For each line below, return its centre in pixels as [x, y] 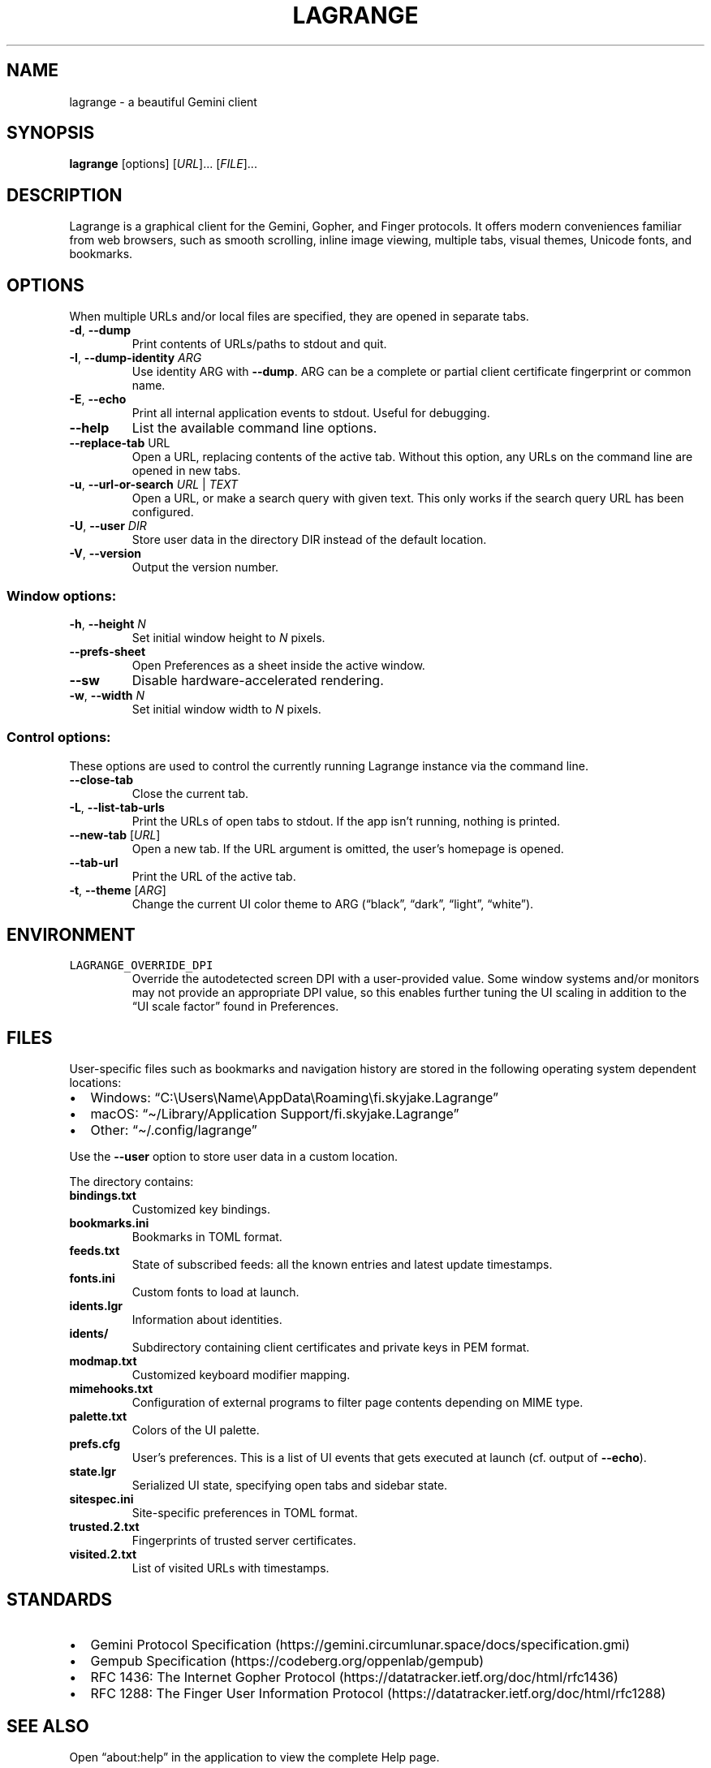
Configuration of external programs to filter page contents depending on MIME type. [358, 1403]
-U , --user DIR [108, 526]
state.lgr [93, 1472]
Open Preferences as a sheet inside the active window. [278, 665]
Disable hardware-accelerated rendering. [258, 680]
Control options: [59, 737]
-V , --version [105, 554]
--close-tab [101, 779]
